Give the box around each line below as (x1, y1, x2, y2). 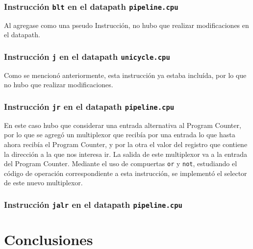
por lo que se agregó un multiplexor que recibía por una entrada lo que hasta (4, 129, 235, 140)
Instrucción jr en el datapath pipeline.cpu (4, 100, 175, 112)
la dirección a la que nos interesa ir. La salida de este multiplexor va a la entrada (4, 149, 248, 159)
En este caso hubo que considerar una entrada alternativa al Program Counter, (4, 120, 241, 130)
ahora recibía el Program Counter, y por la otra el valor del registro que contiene (4, 139, 248, 149)
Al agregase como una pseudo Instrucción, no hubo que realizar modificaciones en (4, 20, 249, 30)
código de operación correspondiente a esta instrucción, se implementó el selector (4, 168, 247, 178)
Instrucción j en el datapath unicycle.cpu (4, 50, 170, 62)
